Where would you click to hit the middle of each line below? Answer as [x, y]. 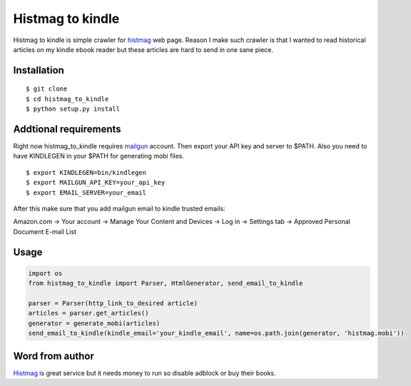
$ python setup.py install [73, 109]
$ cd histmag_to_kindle [67, 99]
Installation [39, 70]
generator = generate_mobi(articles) [94, 323]
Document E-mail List [45, 231]
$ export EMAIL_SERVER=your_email [86, 192]
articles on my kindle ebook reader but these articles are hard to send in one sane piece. [143, 49]
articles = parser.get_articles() [88, 313]
